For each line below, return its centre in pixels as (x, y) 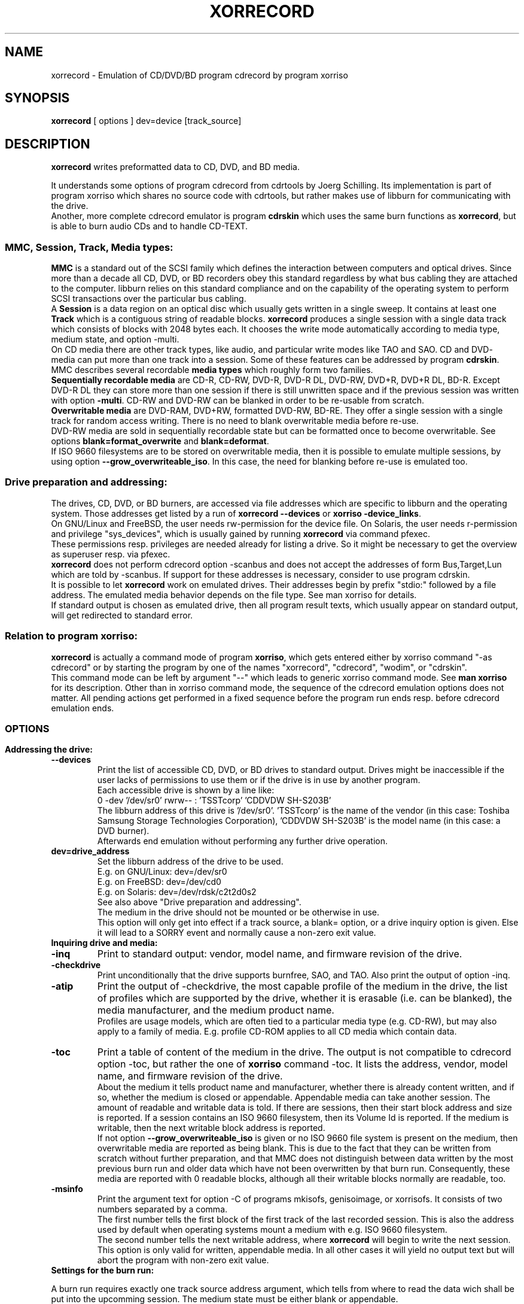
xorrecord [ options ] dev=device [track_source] (146, 121)
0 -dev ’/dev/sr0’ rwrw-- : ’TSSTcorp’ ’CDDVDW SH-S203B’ (214, 800)
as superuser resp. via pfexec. (111, 554)
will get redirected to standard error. (122, 615)
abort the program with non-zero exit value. (183, 1260)
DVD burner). (123, 831)
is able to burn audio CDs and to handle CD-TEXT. (150, 226)
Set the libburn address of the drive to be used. (190, 862)
